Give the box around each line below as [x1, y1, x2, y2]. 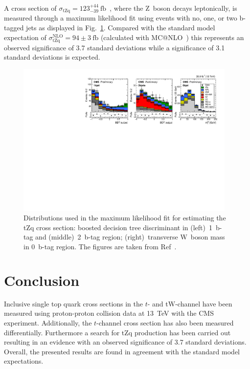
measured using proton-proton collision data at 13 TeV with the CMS [4, 308, 214, 318]
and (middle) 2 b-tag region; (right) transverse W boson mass [35, 232, 225, 242]
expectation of [4, 32, 46, 42]
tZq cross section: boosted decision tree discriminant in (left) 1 [23, 222, 212, 232]
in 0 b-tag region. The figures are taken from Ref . [23, 241, 177, 252]
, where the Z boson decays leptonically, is [110, 3, 237, 13]
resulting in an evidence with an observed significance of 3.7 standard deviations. [4, 337, 247, 347]
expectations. [4, 356, 44, 366]
